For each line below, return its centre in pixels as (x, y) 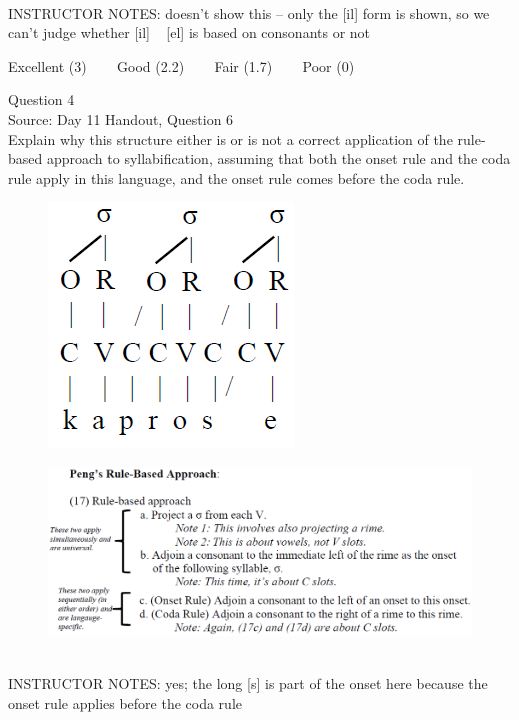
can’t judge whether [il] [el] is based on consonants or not (189, 32)
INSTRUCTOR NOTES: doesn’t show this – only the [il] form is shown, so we (249, 12)
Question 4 (41, 99)
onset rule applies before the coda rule (125, 702)
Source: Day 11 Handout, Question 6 (121, 118)
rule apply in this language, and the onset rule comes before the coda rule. (236, 177)
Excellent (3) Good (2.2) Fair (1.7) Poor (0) (181, 65)
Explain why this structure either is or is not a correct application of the (230, 138)
